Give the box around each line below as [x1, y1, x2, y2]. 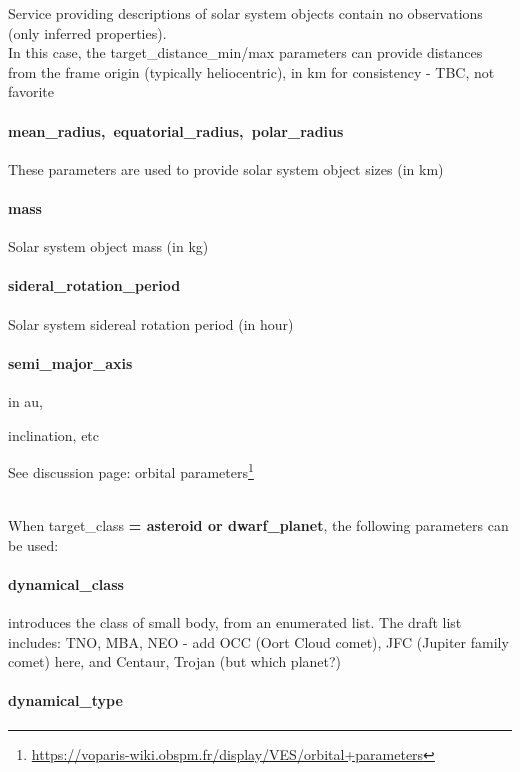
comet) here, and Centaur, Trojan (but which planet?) [8, 651, 342, 672]
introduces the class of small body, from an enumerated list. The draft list [8, 611, 462, 632]
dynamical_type [8, 690, 123, 711]
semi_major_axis [8, 352, 133, 373]
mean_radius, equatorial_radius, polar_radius [8, 120, 344, 141]
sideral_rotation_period [8, 275, 181, 296]
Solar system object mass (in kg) [8, 236, 209, 257]
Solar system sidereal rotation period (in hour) [8, 313, 294, 334]
